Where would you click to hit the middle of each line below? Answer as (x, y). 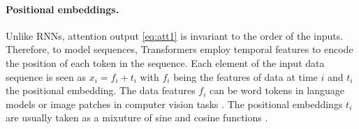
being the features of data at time (246, 76)
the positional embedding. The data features (101, 90)
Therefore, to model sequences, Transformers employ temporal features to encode (179, 49)
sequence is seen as (46, 76)
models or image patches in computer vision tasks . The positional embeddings (174, 104)
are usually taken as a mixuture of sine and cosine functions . (137, 117)
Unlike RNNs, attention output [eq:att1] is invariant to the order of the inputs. (175, 35)
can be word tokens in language (277, 90)
